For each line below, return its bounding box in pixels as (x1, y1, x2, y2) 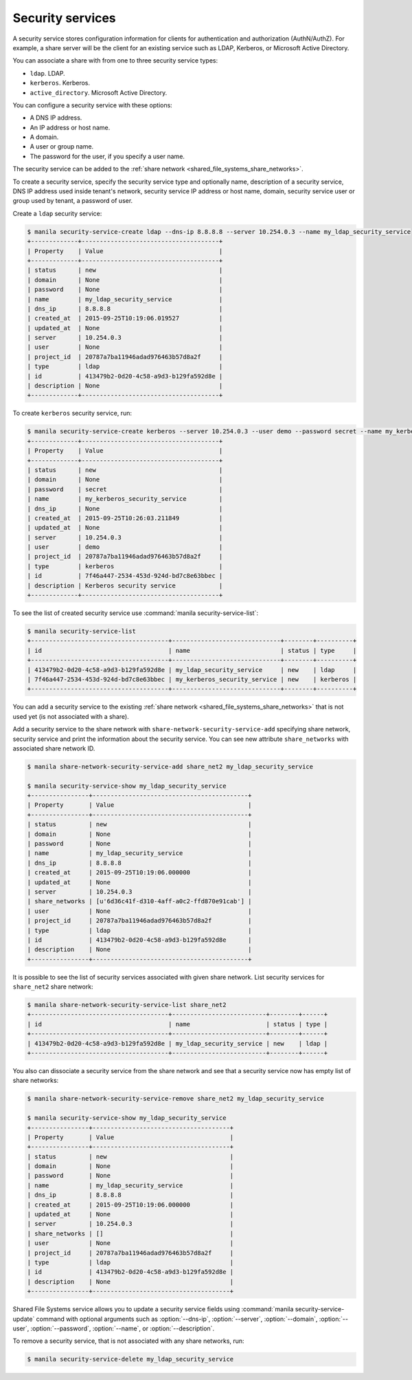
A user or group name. (30, 142, 94, 151)
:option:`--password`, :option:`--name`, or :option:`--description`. (30, 1324, 215, 1333)
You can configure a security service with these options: (12, 100, 173, 109)
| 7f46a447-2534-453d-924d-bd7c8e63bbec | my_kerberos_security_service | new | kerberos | (27, 675, 357, 683)
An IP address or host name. (30, 123, 111, 131)
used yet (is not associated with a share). (12, 712, 130, 720)
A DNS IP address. (30, 114, 82, 122)
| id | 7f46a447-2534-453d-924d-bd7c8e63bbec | (27, 572, 223, 580)
